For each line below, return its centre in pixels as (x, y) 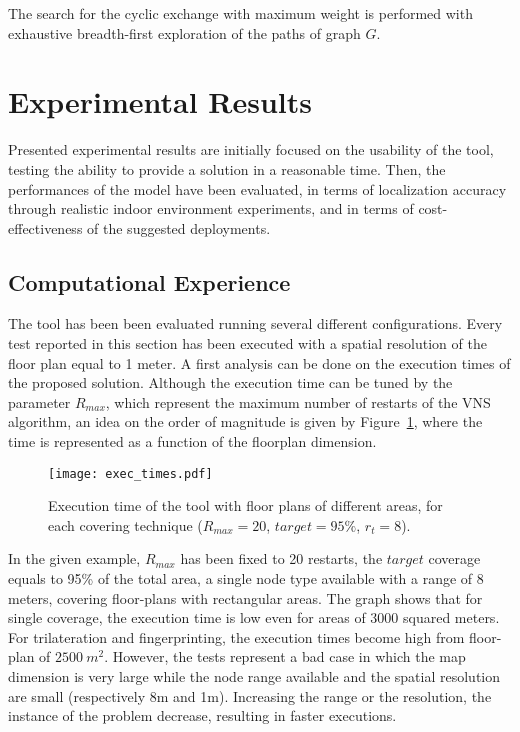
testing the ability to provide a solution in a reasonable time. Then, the (227, 168)
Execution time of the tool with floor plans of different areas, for (245, 505)
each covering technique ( (125, 524)
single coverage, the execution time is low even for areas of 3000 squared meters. (254, 617)
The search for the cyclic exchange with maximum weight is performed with (240, 13)
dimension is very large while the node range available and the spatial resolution (254, 676)
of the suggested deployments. (179, 227)
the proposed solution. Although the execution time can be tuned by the (230, 382)
